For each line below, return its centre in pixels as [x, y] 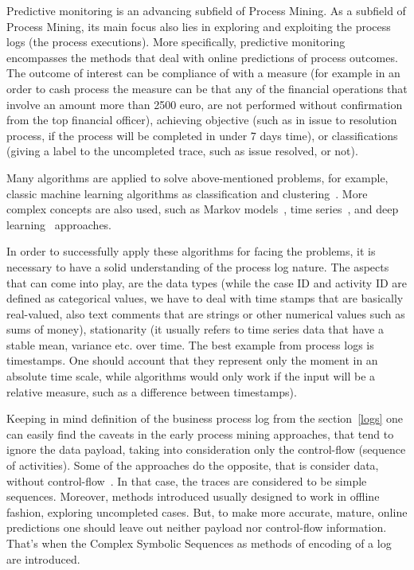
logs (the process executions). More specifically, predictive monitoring [176, 42]
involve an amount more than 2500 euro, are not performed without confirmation [205, 104]
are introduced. [43, 558]
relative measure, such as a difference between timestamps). [152, 391]
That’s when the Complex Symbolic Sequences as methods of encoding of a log [199, 543]
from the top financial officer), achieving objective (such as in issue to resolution [202, 120]
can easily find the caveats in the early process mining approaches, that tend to [200, 433]
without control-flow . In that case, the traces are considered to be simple [187, 480]
